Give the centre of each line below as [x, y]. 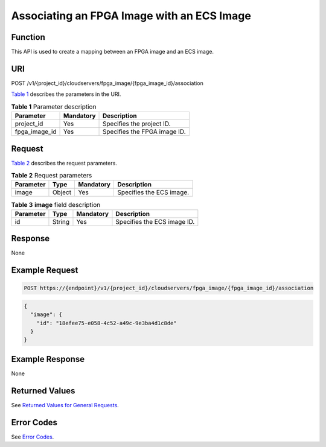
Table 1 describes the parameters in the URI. [66, 94]
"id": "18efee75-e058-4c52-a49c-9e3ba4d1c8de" [107, 323]
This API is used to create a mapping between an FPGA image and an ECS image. [113, 52]
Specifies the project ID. [137, 124]
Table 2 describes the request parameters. [64, 163]
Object [62, 192]
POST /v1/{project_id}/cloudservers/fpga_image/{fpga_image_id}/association [107, 83]
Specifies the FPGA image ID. [145, 132]
